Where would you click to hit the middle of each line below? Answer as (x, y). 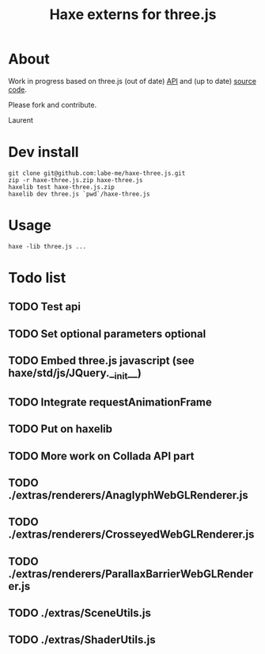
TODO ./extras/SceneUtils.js (80, 613)
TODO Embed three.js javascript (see (102, 361)
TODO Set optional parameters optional (107, 334)
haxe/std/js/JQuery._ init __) (75, 374)
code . (18, 89)
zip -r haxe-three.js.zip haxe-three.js (76, 180)
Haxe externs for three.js (133, 15)
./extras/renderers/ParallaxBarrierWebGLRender (131, 574)
